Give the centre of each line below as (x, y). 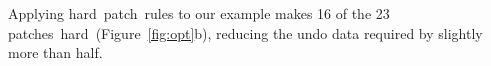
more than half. (55, 52)
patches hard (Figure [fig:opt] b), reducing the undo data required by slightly (245, 32)
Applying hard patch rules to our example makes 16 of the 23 (199, 13)
